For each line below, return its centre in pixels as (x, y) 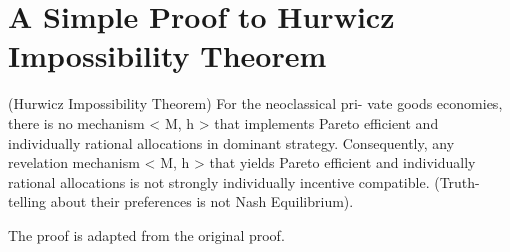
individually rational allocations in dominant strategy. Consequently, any (231, 142)
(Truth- (457, 181)
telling (27, 201)
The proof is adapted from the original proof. (146, 234)
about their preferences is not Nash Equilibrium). (202, 201)
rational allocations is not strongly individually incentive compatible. (219, 181)
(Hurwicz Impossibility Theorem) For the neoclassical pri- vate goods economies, (255, 103)
